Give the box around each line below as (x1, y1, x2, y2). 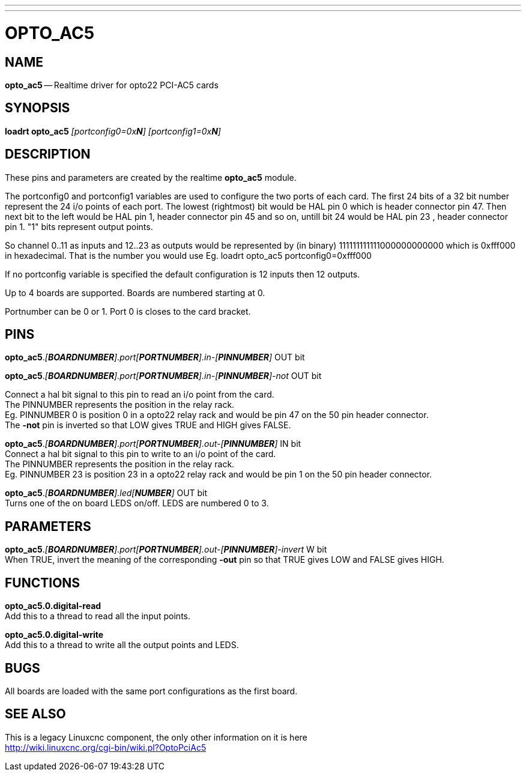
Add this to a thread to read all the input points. (5, 611, 191, 622)
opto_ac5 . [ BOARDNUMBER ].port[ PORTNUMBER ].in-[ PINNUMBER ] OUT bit (5, 352, 305, 363)
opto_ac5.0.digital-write (5, 629, 104, 640)
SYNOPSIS (5, 100, 70, 116)
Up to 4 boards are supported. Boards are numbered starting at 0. (5, 287, 265, 298)
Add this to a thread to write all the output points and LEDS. (5, 640, 239, 650)
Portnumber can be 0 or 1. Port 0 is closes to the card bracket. (5, 306, 251, 317)
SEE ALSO (5, 706, 66, 722)
